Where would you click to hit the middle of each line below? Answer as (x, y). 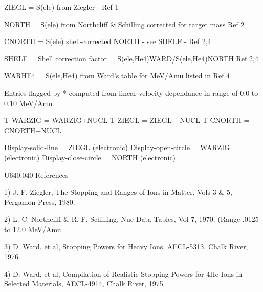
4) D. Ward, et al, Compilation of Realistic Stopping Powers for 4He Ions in (123, 273)
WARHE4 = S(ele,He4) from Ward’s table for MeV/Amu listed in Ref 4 (117, 76)
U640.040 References (36, 174)
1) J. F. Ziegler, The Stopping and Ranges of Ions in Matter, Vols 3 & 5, (118, 192)
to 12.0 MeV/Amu (33, 229)
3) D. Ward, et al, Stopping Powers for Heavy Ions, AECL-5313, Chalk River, (126, 246)
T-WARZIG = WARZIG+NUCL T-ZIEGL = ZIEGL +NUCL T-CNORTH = (127, 120)
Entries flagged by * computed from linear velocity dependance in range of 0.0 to (131, 92)
